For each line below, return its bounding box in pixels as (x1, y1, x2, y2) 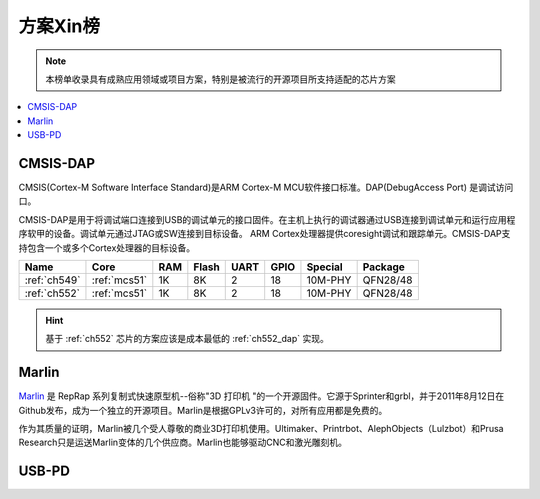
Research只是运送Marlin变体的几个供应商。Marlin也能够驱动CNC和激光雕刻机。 (18, 436, 347, 449)
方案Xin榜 (18, 15, 100, 37)
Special (306, 260, 344, 274)
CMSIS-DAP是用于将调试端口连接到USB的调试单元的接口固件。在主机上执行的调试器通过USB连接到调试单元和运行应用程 (18, 213, 516, 225)
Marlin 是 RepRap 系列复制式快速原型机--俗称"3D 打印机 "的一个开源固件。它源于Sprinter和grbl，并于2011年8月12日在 (18, 390, 505, 402)
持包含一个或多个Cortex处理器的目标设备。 (18, 241, 196, 254)
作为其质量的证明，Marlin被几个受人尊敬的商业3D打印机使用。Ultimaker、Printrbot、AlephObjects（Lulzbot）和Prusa (18, 423, 504, 435)
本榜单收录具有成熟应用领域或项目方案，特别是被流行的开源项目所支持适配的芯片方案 (45, 73, 396, 85)
